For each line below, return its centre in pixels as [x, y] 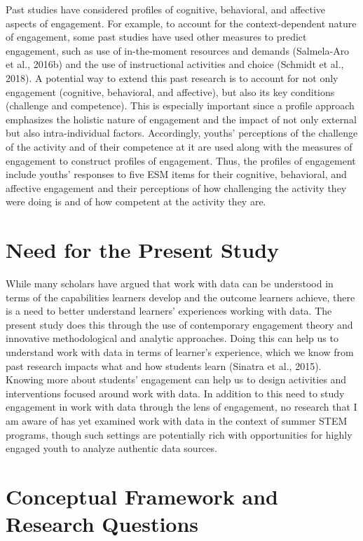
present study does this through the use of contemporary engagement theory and [179, 324]
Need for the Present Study [143, 250]
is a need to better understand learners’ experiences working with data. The [169, 311]
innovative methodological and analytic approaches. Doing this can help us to [172, 338]
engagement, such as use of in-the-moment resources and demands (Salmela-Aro [178, 50]
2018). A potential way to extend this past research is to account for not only [172, 77]
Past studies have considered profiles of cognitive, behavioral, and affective [166, 9]
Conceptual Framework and [142, 496]
